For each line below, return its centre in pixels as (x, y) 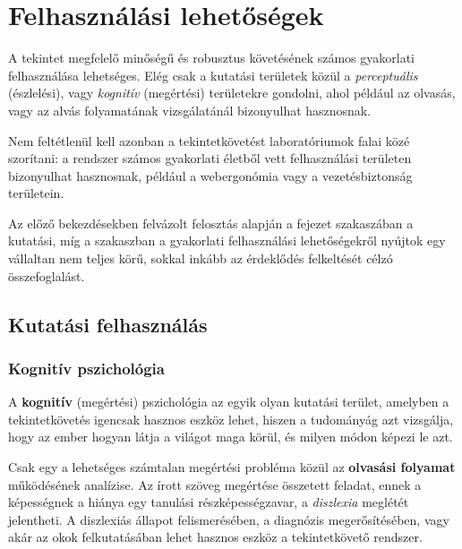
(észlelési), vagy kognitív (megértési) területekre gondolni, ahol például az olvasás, (232, 93)
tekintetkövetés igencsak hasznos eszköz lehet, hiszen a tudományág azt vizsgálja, (231, 419)
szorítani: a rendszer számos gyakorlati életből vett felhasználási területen (210, 158)
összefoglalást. (47, 275)
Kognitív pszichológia (86, 368)
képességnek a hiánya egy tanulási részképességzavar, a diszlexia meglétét (209, 502)
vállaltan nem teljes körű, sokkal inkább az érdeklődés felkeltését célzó (201, 258)
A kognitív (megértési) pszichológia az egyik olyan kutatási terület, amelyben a (229, 402)
